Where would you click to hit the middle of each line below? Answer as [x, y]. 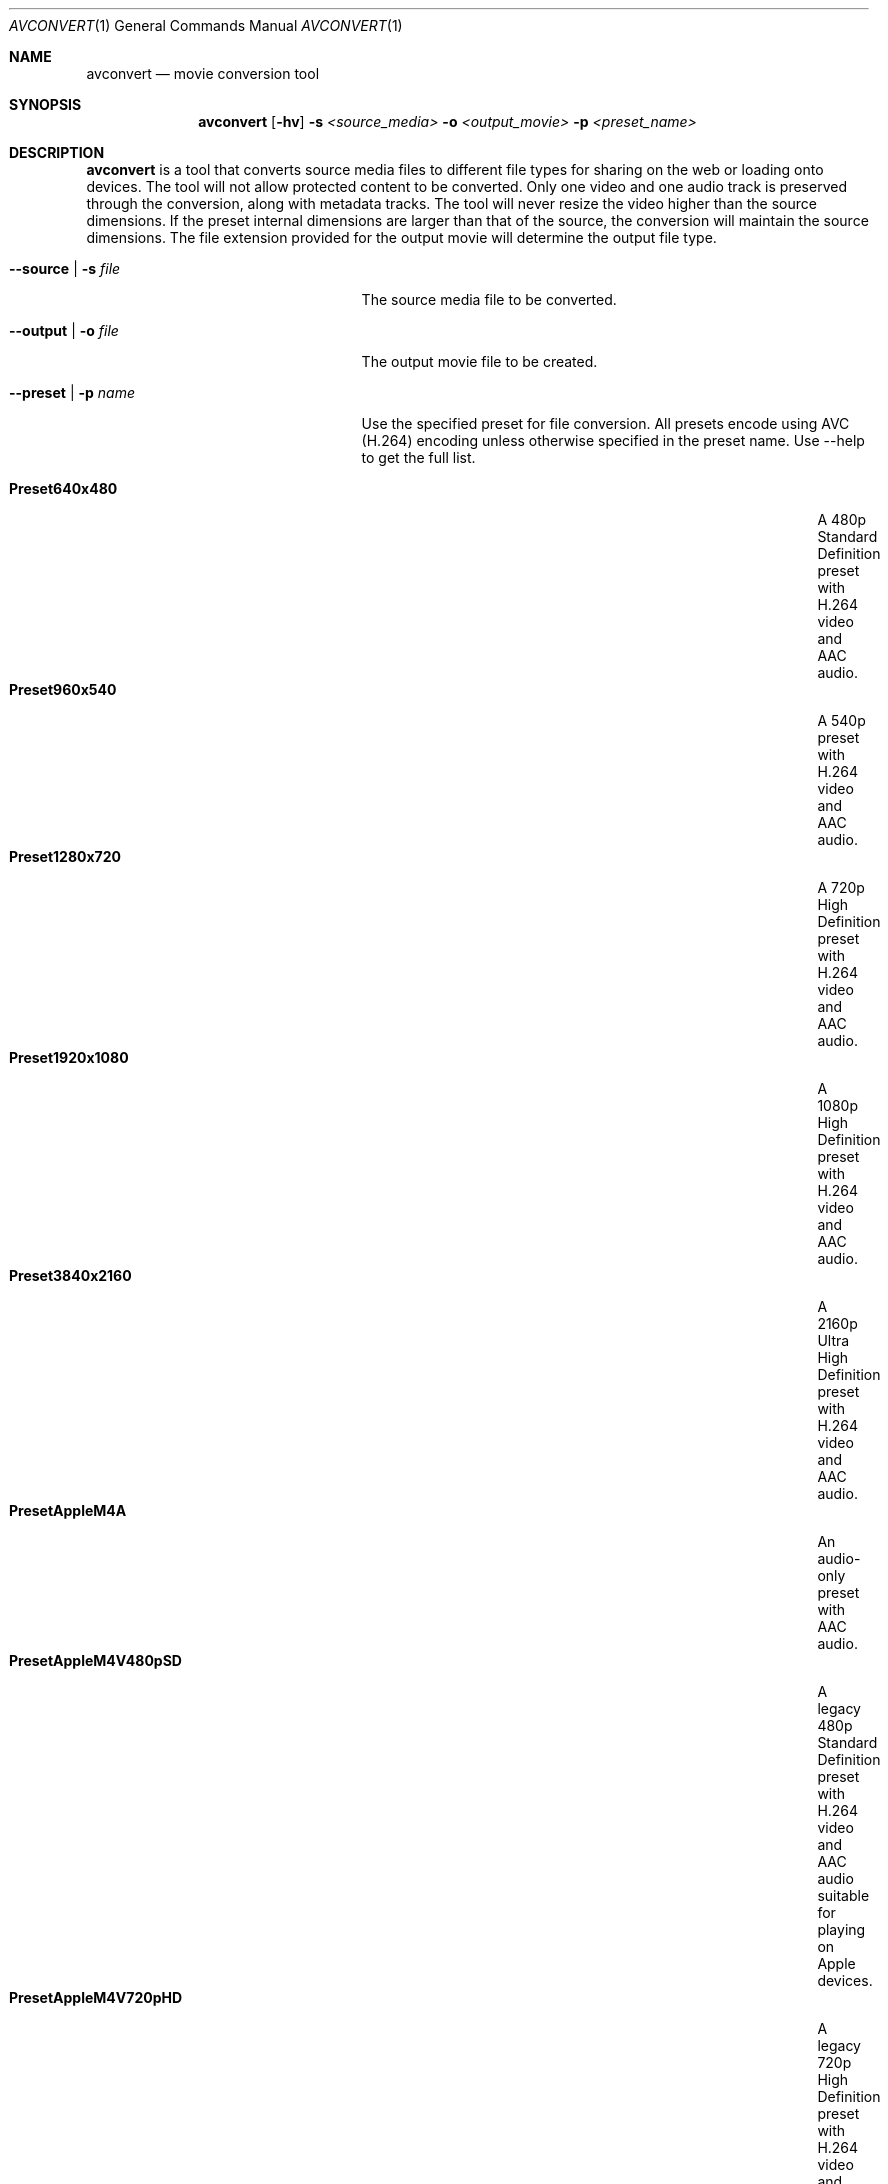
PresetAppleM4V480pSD [95, 1660]
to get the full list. [418, 457]
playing [841, 1929]
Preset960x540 [63, 689]
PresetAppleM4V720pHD [96, 1997]
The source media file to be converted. [489, 299]
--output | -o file [64, 330]
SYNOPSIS [45, 104]
